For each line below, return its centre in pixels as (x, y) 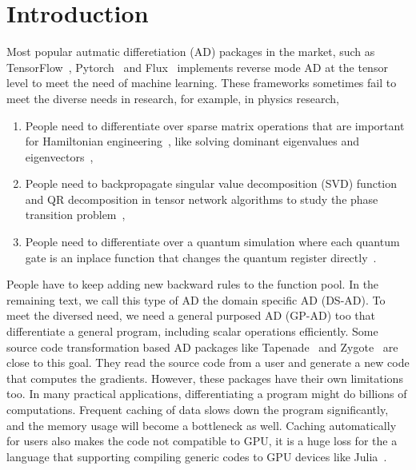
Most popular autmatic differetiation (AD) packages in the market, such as (191, 52)
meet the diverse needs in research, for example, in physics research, (173, 98)
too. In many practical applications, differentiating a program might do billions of (207, 394)
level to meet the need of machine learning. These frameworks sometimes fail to (202, 83)
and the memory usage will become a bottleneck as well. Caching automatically (202, 425)
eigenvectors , (59, 156)
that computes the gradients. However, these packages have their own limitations (205, 378)
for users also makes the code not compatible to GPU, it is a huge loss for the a (202, 441)
